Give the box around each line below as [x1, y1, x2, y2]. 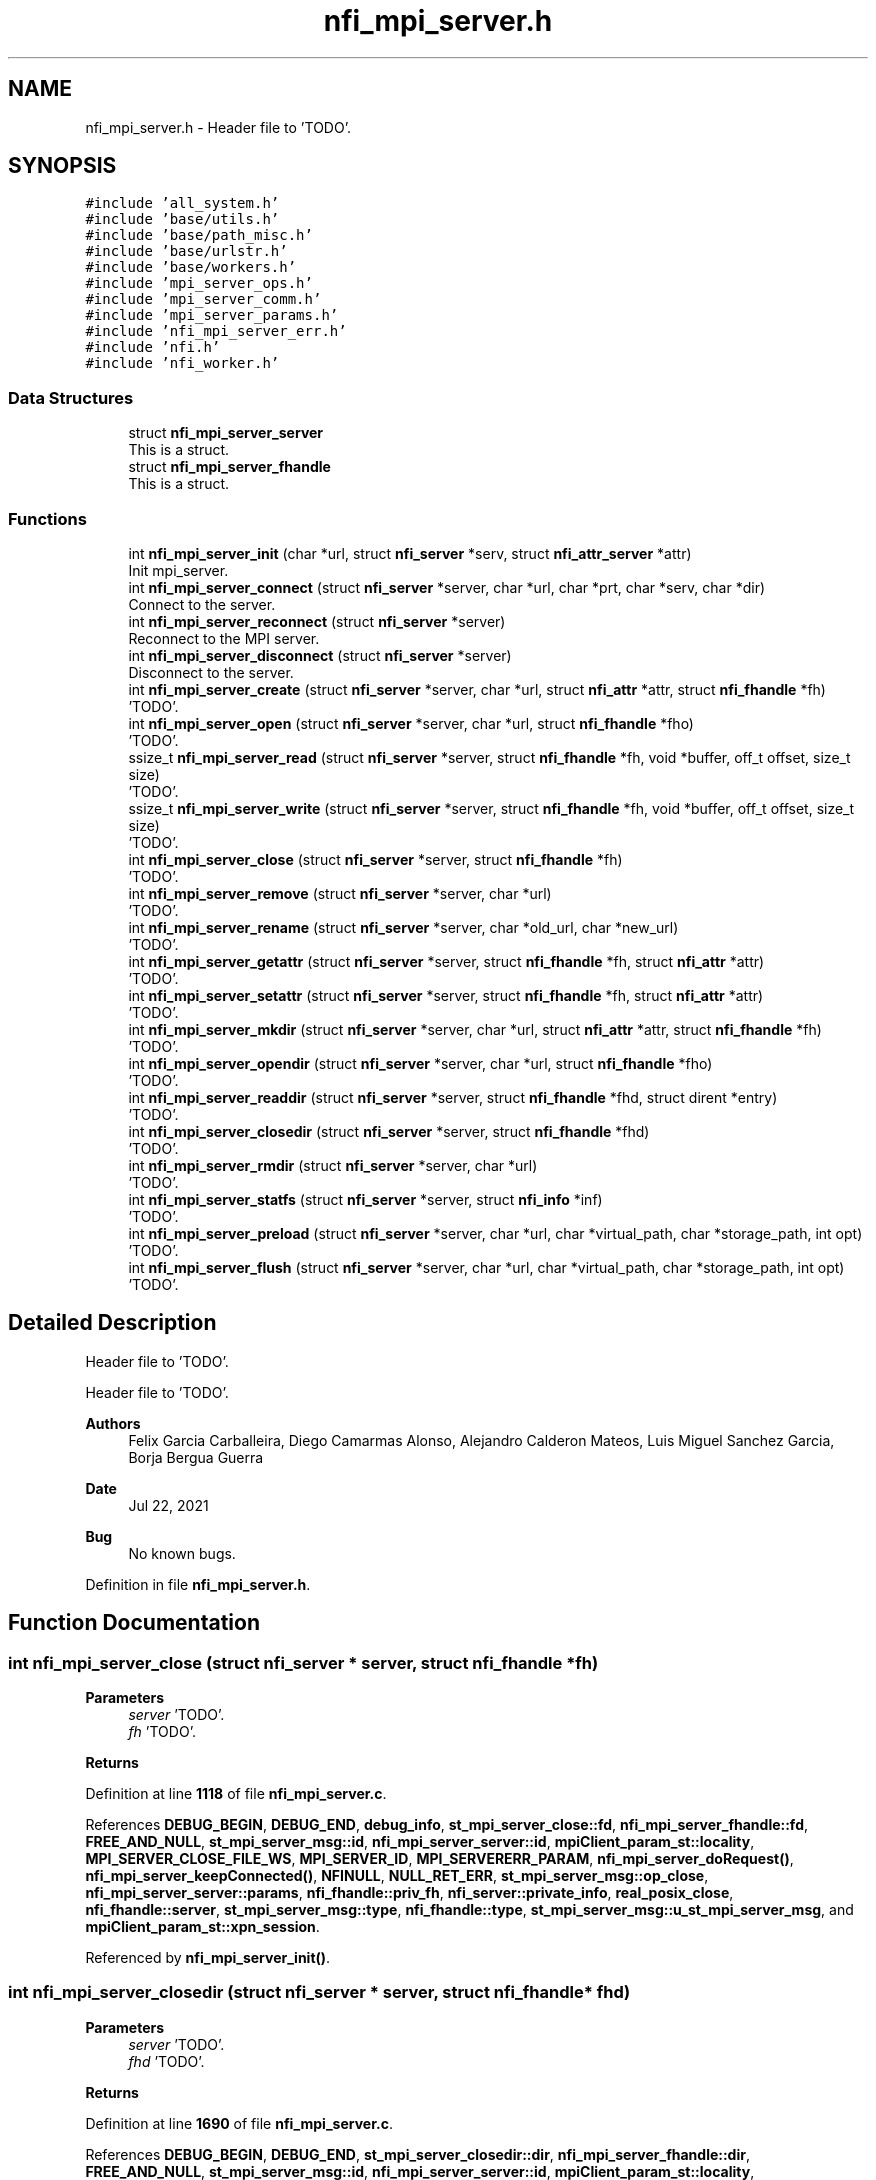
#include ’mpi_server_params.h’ [85, 307, 339, 324]
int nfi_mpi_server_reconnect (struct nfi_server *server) [128, 612, 506, 630]
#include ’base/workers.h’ [85, 259, 297, 276]
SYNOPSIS [8, 153, 117, 179]
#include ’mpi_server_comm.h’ [85, 291, 322, 308]
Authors [85, 1414, 141, 1432]
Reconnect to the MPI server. [128, 629, 320, 647]
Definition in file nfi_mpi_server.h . [85, 1575, 311, 1593]
